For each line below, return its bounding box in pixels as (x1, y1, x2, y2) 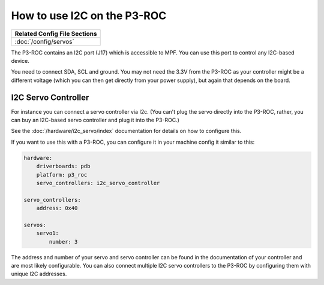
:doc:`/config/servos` (14, 37, 74, 46)
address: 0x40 (36, 205, 78, 212)
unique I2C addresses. (11, 270, 67, 278)
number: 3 (49, 238, 78, 245)
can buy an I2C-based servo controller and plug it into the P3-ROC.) (11, 117, 180, 124)
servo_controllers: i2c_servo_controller (36, 180, 160, 186)
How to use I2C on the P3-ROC (11, 9, 167, 22)
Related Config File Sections (14, 29, 97, 38)
